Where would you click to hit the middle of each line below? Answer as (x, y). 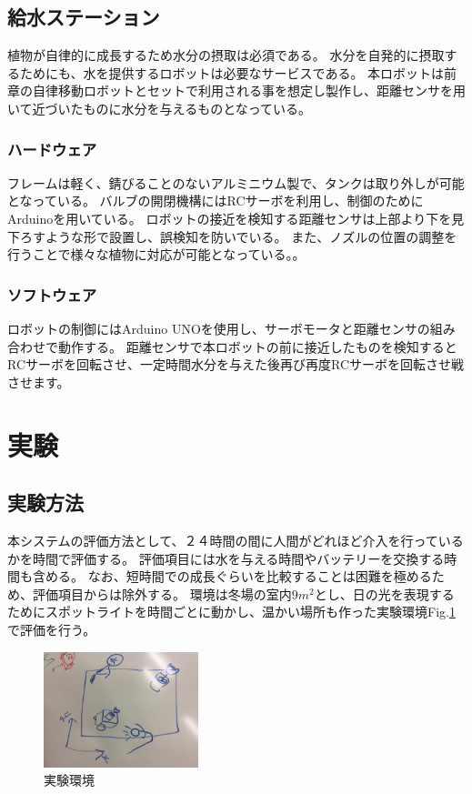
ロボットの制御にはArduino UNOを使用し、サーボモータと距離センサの (219, 328)
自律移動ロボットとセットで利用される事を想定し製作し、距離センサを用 (249, 90)
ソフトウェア (52, 294)
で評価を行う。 (52, 629)
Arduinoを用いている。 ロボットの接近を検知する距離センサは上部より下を (230, 218)
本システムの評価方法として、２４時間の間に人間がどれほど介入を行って (223, 540)
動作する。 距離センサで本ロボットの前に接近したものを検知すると (257, 346)
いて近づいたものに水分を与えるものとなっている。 (160, 108)
